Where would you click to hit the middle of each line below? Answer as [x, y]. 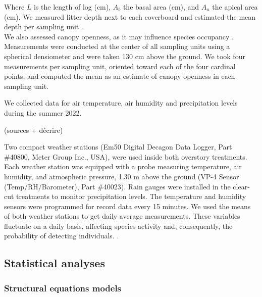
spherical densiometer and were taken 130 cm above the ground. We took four [125, 56]
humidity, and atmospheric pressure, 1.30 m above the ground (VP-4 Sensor [122, 176]
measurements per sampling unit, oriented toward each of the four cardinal [120, 66]
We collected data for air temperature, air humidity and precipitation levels [121, 103]
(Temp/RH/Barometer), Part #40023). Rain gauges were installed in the [117, 186]
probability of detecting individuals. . [62, 236]
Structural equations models [63, 288]
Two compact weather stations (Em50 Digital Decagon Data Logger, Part [118, 147]
